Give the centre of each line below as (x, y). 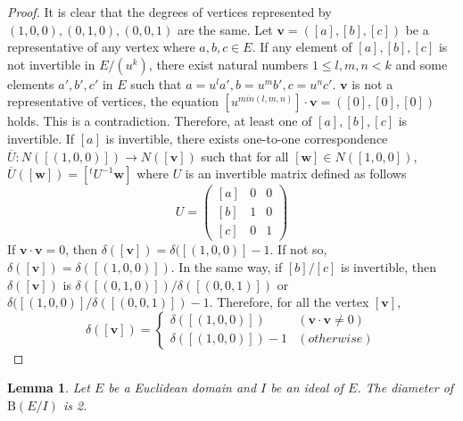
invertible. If (41, 138)
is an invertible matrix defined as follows (296, 173)
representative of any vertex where (101, 47)
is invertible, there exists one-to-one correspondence (247, 138)
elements (31, 83)
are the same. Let (225, 29)
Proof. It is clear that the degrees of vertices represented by (169, 12)
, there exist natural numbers (228, 64)
